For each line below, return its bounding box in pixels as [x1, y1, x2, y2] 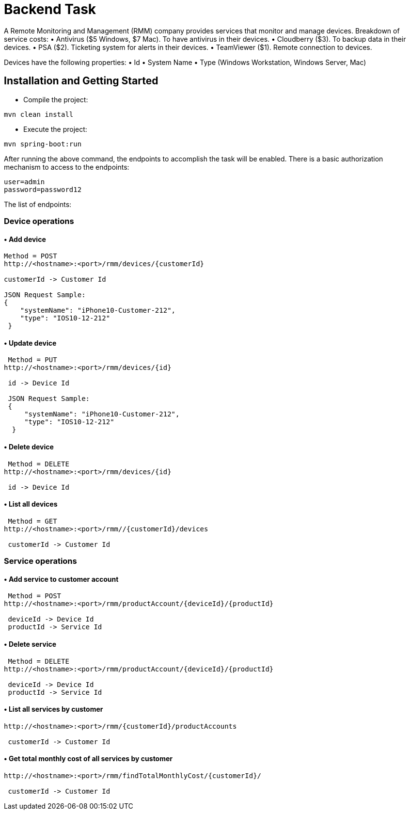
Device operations [4, 216, 74, 226]
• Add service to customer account [4, 575, 119, 583]
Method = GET [8, 517, 57, 525]
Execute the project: [23, 125, 87, 133]
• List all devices [4, 500, 58, 509]
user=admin [4, 177, 45, 186]
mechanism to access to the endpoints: [4, 162, 129, 171]
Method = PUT [8, 356, 57, 364]
